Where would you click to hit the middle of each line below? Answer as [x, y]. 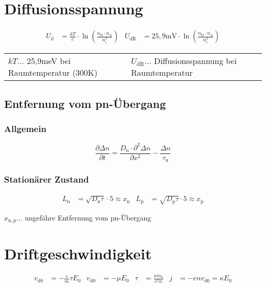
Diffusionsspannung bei [195, 61]
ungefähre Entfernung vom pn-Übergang [88, 217]
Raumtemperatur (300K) [53, 73]
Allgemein [25, 128]
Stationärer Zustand [47, 179]
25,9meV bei [49, 61]
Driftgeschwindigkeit [78, 253]
